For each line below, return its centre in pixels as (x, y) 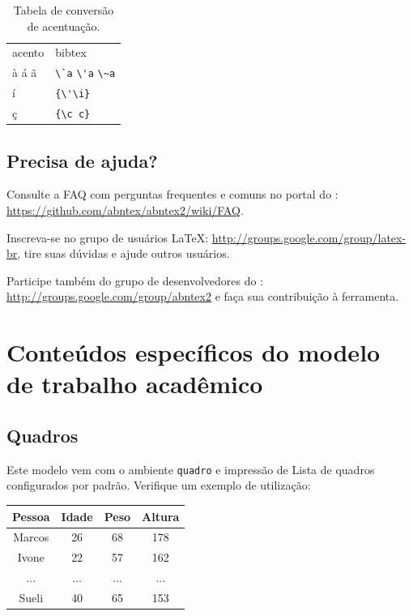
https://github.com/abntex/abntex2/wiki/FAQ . (125, 210)
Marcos (31, 537)
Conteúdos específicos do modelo (194, 352)
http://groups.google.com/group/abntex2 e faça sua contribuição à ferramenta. (203, 296)
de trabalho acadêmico (135, 384)
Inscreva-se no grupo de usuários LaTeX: (108, 237)
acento (28, 52)
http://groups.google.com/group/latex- (309, 237)
